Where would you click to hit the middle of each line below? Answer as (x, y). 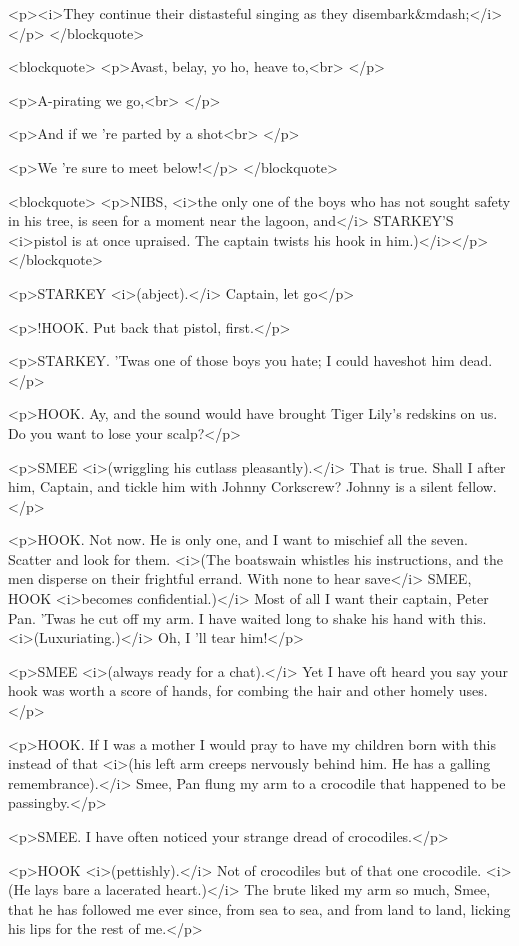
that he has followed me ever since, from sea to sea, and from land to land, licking (259, 908)
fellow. (477, 486)
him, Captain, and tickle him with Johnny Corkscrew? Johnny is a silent (231, 486)
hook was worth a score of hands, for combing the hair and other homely (231, 690)
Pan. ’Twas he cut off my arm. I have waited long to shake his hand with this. (247, 617)
